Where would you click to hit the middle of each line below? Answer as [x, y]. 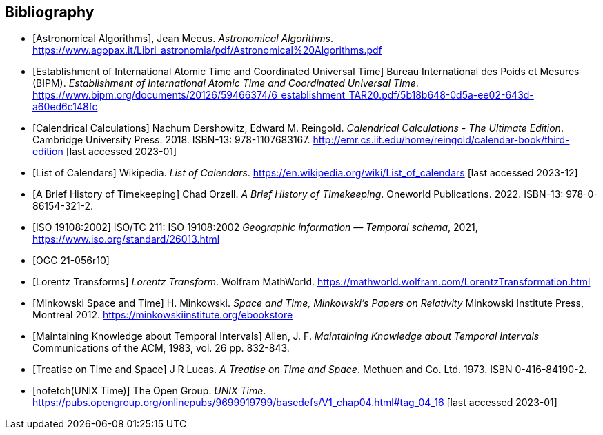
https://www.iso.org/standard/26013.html [126, 239]
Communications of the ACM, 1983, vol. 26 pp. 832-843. [161, 348]
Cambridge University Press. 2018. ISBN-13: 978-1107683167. [171, 140]
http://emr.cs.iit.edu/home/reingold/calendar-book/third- [441, 140]
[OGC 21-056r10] [71, 261]
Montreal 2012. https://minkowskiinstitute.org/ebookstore [163, 315]
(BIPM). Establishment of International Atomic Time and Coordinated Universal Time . [226, 83]
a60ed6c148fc [65, 107]
